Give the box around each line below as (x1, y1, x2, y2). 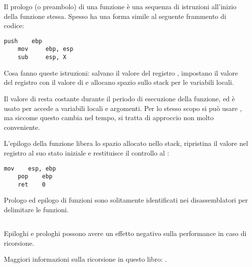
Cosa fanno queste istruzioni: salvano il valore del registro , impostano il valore (4, 67, 238, 78)
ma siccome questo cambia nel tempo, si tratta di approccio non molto (4, 112, 214, 123)
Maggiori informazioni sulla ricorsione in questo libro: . (4, 254, 167, 264)
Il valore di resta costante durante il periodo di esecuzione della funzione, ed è (4, 93, 235, 103)
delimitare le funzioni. (4, 204, 69, 215)
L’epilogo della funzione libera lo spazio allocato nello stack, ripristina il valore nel (4, 138, 248, 148)
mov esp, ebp (4, 165, 56, 172)
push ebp (4, 37, 42, 45)
